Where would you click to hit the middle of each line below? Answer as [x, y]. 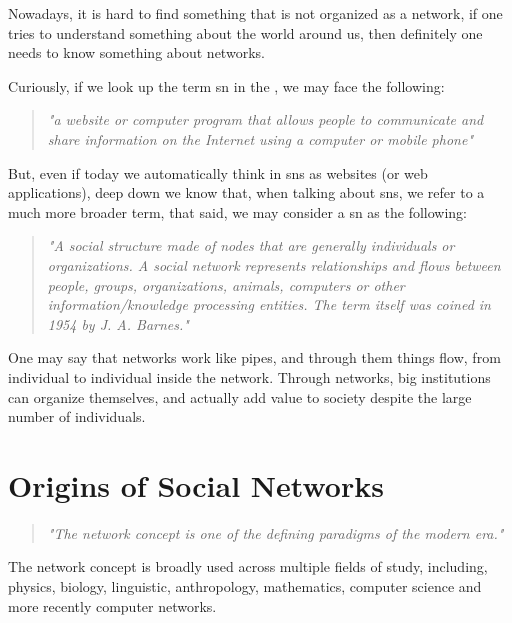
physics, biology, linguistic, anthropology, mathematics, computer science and [245, 586]
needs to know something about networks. [136, 52]
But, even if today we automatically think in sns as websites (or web [218, 172]
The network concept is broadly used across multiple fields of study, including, [248, 566]
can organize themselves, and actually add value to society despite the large [240, 396]
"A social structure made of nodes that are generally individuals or [251, 245]
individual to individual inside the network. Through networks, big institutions [249, 376]
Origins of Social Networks [196, 484]
